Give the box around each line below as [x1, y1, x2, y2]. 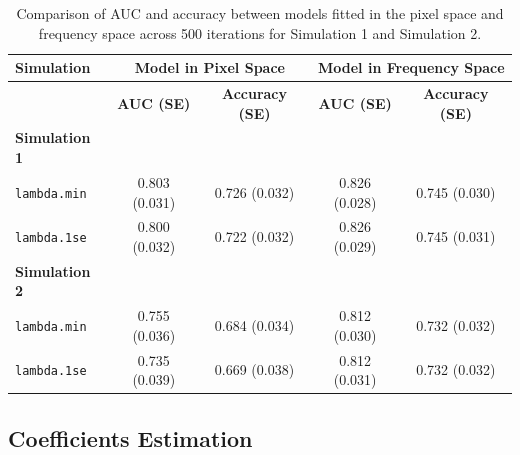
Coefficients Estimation [8, 422, 253, 453]
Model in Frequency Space [318, 57, 505, 78]
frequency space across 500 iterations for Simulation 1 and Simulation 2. [38, 22, 482, 43]
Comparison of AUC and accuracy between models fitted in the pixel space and [16, 3, 504, 23]
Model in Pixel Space [134, 57, 285, 78]
